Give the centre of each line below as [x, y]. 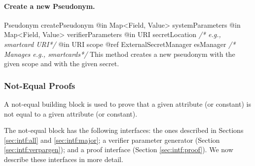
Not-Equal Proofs [40, 85]
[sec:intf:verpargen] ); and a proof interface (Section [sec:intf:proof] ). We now [119, 149]
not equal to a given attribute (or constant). [71, 113]
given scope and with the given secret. [62, 63]
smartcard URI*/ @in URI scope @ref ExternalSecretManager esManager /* [120, 44]
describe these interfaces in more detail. [64, 159]
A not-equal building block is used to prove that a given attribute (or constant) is [127, 104]
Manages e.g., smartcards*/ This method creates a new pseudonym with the [120, 54]
